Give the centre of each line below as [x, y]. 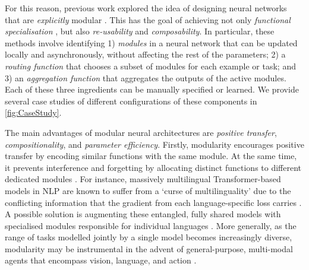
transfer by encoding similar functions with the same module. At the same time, [151, 156]
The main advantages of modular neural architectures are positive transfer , [141, 132]
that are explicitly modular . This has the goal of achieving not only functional [148, 19]
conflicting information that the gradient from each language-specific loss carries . [153, 202]
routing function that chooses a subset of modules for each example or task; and [150, 66]
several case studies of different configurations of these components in [131, 101]
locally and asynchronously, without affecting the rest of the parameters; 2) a [145, 54]
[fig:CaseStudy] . [33, 112]
